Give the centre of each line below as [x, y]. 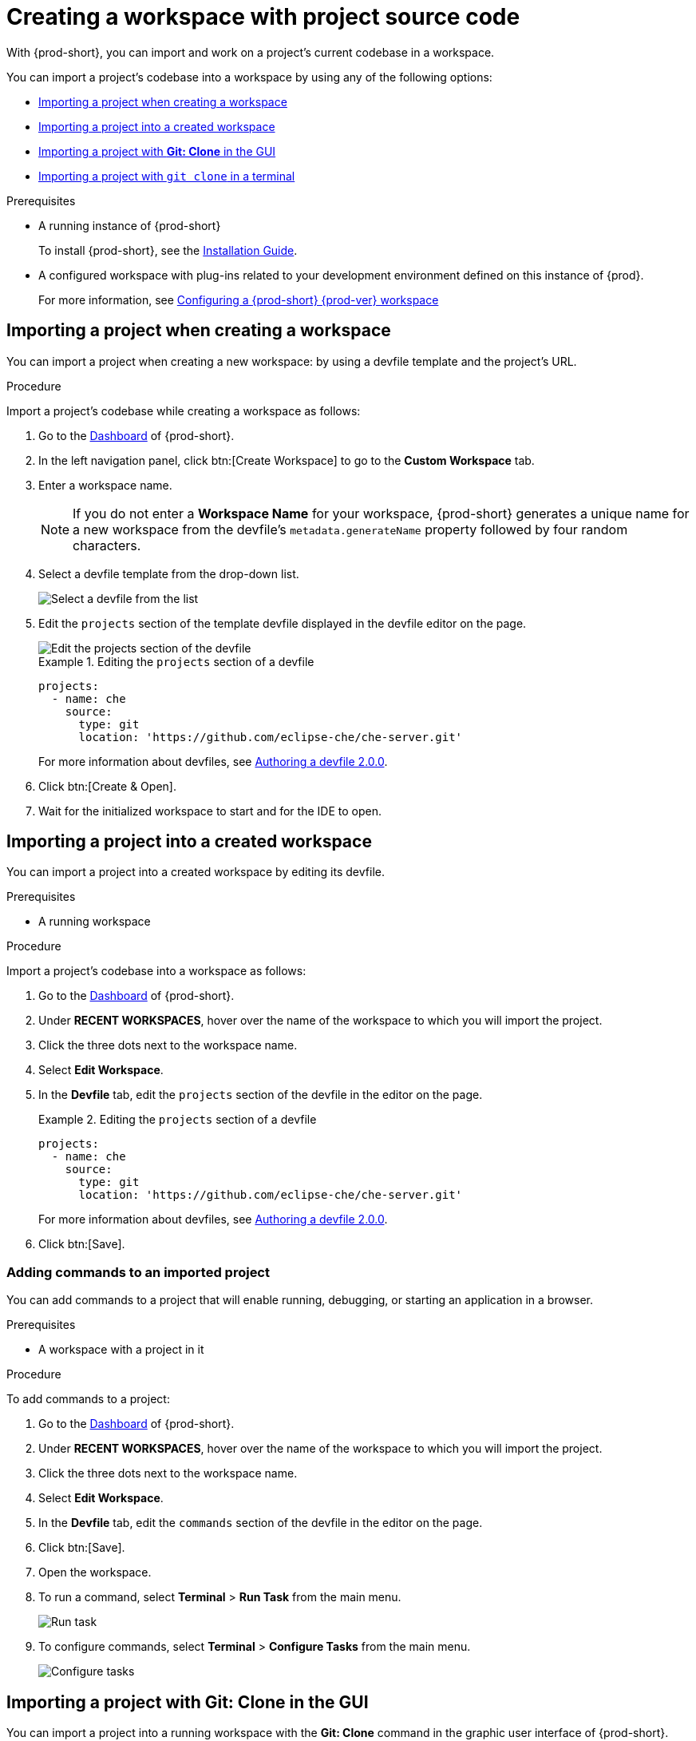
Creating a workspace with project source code [263, 17]
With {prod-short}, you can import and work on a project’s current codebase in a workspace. [251, 52]
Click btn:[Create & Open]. [107, 786]
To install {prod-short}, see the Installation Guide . [168, 250]
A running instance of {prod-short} [130, 225]
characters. [107, 545]
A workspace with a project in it [121, 1350]
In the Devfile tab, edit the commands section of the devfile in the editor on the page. [261, 1523]
